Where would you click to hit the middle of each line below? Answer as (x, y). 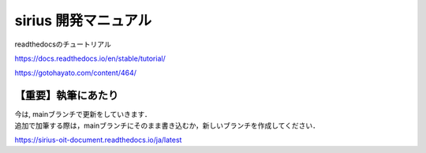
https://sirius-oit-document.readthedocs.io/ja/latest (98, 140)
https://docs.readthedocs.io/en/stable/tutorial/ (90, 58)
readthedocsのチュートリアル (63, 44)
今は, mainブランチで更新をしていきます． (83, 114)
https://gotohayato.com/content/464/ (76, 73)
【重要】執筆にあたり (66, 96)
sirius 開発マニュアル (83, 21)
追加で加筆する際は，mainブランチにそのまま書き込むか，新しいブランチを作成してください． (167, 125)
